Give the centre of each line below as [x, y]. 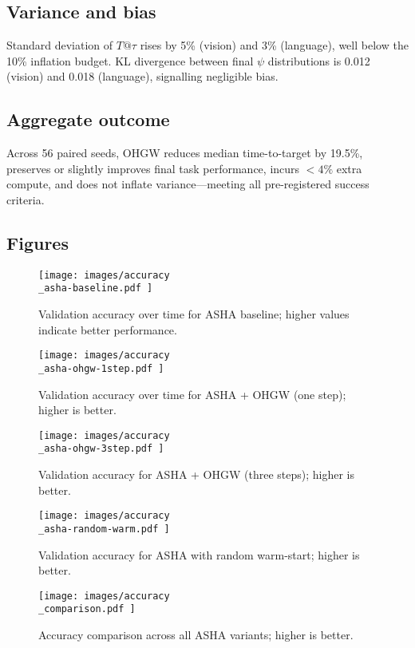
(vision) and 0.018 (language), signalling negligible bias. [142, 76]
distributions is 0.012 [319, 60]
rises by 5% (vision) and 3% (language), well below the [274, 45]
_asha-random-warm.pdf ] [104, 529]
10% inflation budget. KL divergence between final [130, 60]
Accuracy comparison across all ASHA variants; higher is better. [196, 635]
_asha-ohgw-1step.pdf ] [101, 368]
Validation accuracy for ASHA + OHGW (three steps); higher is [197, 474]
